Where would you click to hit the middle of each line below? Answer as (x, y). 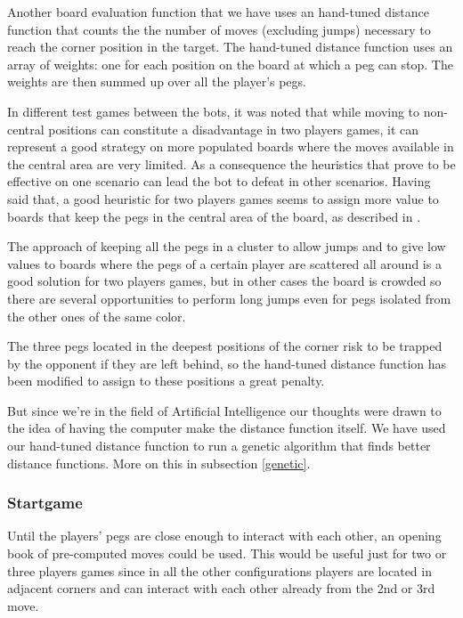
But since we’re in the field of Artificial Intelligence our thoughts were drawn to (224, 410)
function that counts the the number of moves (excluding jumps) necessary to (219, 29)
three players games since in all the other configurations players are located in (219, 570)
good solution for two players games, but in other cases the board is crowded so (224, 281)
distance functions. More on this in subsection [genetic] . (159, 463)
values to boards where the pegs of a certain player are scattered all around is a (224, 263)
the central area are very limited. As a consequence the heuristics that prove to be (231, 163)
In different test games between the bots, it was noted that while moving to (214, 111)
